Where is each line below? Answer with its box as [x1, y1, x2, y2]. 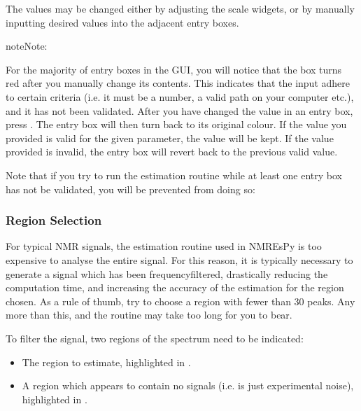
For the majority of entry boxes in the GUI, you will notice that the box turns [6, 62, 342, 76]
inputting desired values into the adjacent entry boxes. [6, 15, 239, 29]
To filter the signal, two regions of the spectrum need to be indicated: [6, 330, 304, 345]
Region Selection [6, 211, 102, 229]
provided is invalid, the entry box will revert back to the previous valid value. [6, 144, 338, 159]
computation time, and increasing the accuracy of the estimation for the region [6, 280, 344, 295]
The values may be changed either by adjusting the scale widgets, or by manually [6, 1, 355, 15]
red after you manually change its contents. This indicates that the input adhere [6, 76, 350, 90]
